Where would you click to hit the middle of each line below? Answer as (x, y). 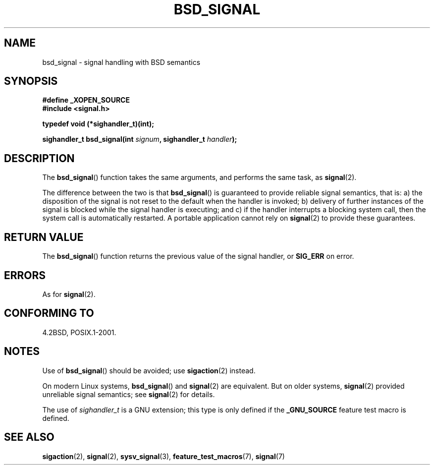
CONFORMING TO (49, 313)
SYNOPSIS (31, 81)
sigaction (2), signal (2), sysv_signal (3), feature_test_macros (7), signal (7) (163, 456)
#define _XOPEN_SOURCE (86, 100)
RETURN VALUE (44, 237)
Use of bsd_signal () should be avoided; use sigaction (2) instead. (149, 370)
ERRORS (25, 275)
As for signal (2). (69, 294)
